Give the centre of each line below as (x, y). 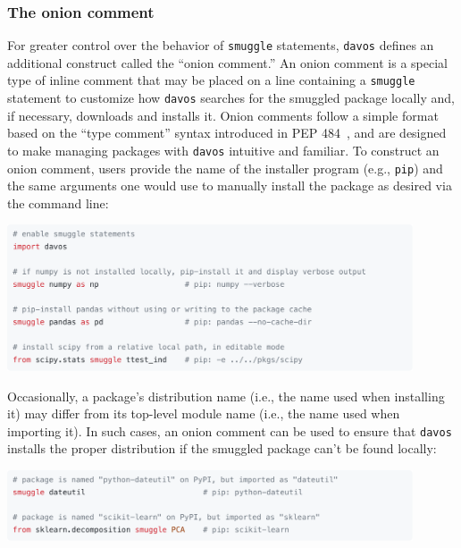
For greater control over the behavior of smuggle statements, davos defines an (221, 45)
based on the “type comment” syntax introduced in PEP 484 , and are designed (227, 133)
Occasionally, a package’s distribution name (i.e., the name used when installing (226, 396)
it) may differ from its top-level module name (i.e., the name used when (204, 413)
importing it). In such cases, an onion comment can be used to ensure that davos (230, 430)
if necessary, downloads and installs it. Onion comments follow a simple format (223, 115)
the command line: (58, 202)
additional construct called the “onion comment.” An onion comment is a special (227, 62)
